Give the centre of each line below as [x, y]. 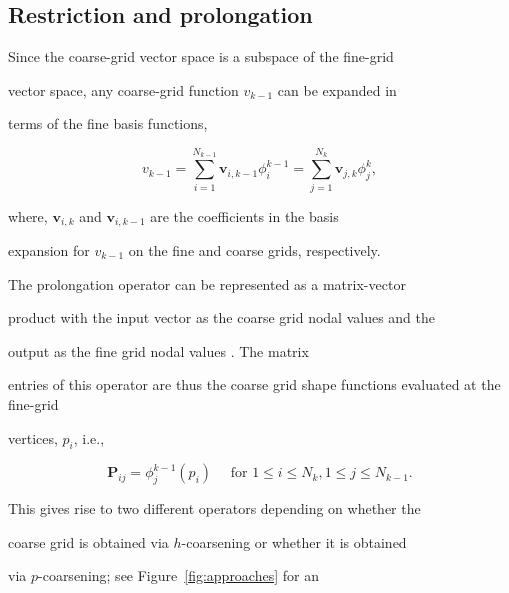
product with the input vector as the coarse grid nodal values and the [222, 317]
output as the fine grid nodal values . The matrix [158, 350]
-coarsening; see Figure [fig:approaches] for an [178, 575]
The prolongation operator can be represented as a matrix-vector [207, 283]
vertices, [33, 437]
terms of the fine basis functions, [108, 123]
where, [28, 215]
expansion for [49, 249]
